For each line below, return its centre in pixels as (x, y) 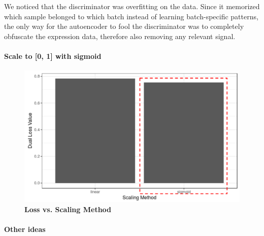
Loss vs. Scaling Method (68, 209)
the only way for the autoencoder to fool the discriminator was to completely (124, 26)
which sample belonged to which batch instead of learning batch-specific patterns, (131, 16)
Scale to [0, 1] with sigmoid (53, 56)
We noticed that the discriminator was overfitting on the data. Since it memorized (132, 6)
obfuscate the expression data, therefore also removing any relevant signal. (120, 36)
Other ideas (25, 229)
